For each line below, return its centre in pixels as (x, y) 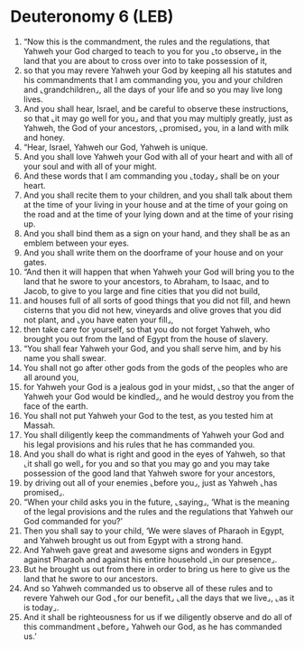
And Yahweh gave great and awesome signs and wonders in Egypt (147, 550)
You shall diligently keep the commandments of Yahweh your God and (154, 434)
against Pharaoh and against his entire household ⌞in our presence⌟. (150, 559)
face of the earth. (55, 406)
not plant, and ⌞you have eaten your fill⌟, (98, 320)
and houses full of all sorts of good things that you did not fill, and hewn (157, 301)
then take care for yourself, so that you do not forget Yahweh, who (147, 329)
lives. (33, 99)
